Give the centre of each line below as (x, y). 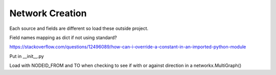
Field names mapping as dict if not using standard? (63, 37)
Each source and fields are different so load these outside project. (79, 28)
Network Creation (48, 13)
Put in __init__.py (27, 56)
